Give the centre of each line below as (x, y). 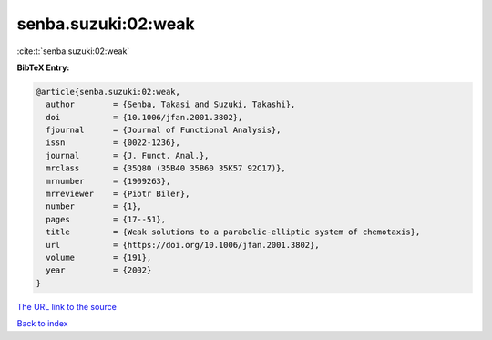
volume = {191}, (99, 258)
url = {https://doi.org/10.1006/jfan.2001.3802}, (183, 245)
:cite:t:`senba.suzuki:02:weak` (73, 51)
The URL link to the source (67, 306)
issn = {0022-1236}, (113, 143)
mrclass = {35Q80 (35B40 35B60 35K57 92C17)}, (166, 168)
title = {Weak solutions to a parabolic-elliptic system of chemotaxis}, (233, 232)
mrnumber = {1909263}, (108, 181)
